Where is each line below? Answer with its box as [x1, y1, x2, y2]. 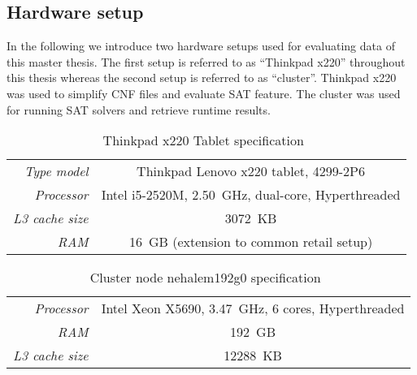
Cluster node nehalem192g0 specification [89, 268, 321, 287]
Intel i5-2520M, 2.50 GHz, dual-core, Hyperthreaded [101, 185, 401, 205]
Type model [24, 162, 89, 181]
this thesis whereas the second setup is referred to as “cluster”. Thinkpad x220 [7, 69, 397, 86]
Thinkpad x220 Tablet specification [102, 131, 304, 150]
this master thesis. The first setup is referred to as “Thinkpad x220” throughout [7, 53, 406, 70]
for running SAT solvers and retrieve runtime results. [7, 101, 271, 118]
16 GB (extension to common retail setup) [128, 232, 373, 252]
